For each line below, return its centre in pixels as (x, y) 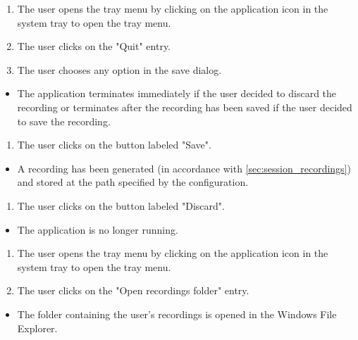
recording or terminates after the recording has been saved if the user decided (185, 107)
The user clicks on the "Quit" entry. (94, 46)
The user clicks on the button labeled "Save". (114, 145)
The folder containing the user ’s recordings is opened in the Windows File (177, 314)
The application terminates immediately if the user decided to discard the (177, 93)
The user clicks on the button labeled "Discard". (121, 205)
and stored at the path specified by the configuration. (133, 182)
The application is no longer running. (98, 229)
